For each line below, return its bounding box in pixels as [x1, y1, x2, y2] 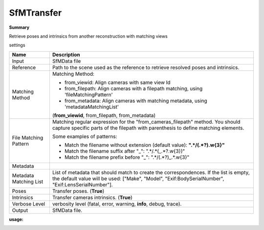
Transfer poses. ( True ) [52, 188, 105, 194]
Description [52, 51, 80, 58]
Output [12, 207, 28, 213]
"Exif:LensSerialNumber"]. [52, 181, 113, 188]
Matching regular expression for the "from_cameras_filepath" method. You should [52, 118, 241, 125]
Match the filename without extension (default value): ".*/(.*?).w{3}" [64, 142, 225, 148]
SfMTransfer [9, 7, 62, 18]
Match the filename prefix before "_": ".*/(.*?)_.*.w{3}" [64, 154, 190, 161]
